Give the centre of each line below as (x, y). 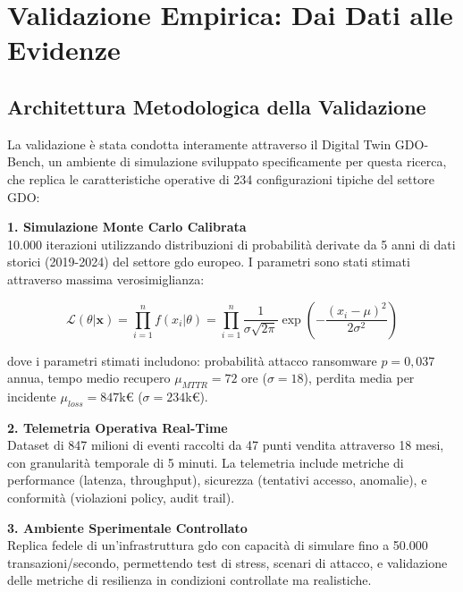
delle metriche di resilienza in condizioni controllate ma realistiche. (189, 580)
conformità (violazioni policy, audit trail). (121, 498)
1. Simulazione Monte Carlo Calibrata (127, 227)
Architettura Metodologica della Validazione (217, 106)
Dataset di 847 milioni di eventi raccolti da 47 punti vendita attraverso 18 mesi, (226, 445)
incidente (32, 396)
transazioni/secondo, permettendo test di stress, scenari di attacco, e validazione (227, 562)
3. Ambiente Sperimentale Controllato (127, 527)
